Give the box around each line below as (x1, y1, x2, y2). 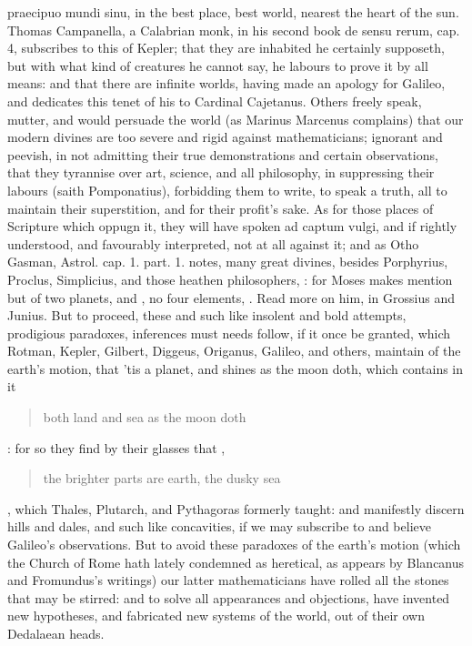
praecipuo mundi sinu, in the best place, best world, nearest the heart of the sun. (7, 3, 459, 21)
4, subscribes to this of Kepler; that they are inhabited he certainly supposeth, (7, 38, 445, 57)
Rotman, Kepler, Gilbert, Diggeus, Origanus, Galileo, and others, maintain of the (7, 341, 461, 360)
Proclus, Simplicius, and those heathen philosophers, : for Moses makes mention (7, 269, 453, 288)
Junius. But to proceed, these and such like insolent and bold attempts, (7, 306, 407, 325)
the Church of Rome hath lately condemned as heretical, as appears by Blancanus (7, 552, 465, 571)
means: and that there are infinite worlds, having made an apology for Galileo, (7, 74, 446, 93)
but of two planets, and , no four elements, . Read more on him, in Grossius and (7, 288, 455, 307)
